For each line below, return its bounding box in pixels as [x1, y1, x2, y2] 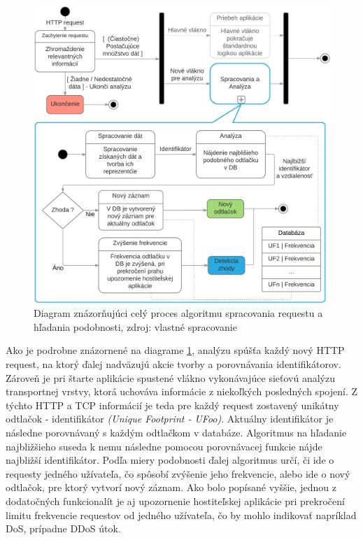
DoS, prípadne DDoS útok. [6, 521, 121, 536]
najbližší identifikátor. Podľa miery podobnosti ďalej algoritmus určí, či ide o [6, 453, 334, 467]
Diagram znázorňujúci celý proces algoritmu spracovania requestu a [34, 306, 323, 320]
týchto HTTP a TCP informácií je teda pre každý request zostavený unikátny [6, 397, 339, 412]
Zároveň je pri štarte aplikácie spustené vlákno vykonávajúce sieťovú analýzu [6, 370, 335, 385]
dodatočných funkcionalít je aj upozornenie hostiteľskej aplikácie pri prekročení [6, 493, 345, 508]
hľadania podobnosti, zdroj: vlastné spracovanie [34, 319, 237, 334]
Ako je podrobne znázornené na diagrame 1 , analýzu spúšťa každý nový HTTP [6, 343, 345, 357]
